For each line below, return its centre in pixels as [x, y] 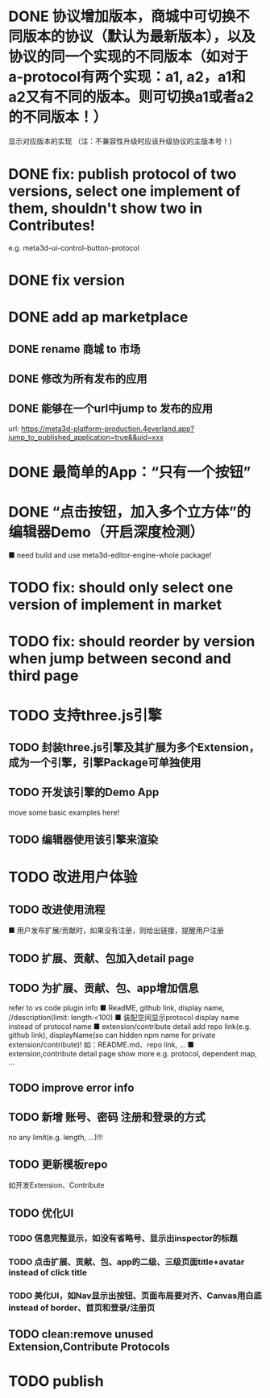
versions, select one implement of [125, 191]
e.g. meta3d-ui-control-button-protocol [74, 247]
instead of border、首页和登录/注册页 [82, 1308]
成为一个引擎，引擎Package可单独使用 [105, 762]
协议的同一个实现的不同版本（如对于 [129, 57]
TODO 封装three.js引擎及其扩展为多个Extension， [134, 747]
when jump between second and [120, 659]
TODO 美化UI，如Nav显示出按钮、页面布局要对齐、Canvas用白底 [135, 1296]
